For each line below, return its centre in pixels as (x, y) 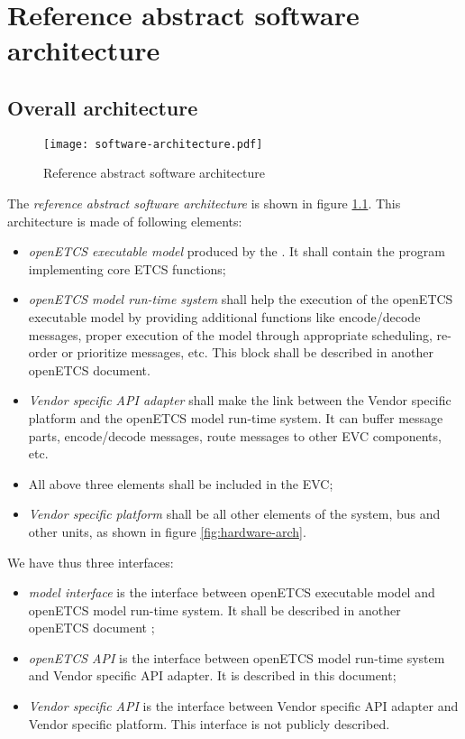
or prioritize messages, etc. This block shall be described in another (247, 352)
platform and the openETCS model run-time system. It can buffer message (236, 417)
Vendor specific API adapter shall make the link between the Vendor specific (240, 400)
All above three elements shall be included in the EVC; (181, 483)
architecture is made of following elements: (125, 221)
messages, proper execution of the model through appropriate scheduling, (230, 334)
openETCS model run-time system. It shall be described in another (214, 610)
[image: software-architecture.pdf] (153, 144)
